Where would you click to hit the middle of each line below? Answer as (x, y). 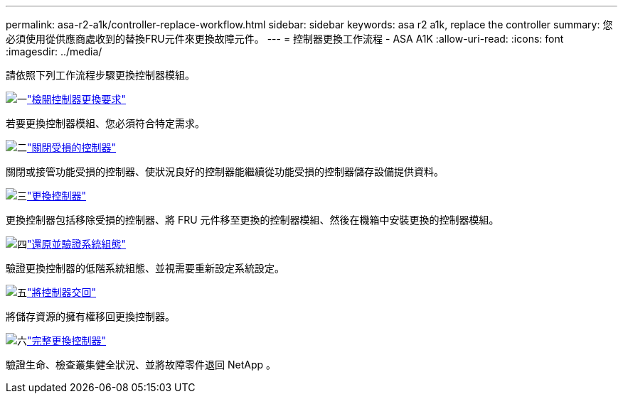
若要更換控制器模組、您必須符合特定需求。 (105, 123)
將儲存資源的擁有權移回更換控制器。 (90, 316)
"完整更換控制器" (67, 340)
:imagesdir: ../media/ (54, 51)
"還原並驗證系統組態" (77, 244)
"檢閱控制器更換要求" (77, 99)
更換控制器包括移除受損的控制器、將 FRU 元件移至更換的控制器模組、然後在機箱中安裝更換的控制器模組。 (252, 220)
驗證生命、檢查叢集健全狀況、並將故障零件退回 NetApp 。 (141, 365)
